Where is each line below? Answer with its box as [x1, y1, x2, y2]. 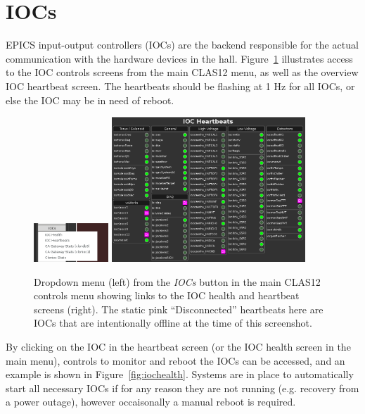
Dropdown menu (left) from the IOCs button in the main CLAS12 [34, 274, 321, 289]
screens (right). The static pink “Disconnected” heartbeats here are [34, 301, 324, 316]
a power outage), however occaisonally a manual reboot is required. [6, 394, 296, 409]
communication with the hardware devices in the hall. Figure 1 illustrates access [6, 51, 353, 65]
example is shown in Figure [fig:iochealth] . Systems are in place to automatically [6, 367, 354, 382]
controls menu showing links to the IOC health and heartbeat [34, 288, 300, 303]
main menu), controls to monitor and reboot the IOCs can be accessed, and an [6, 353, 345, 368]
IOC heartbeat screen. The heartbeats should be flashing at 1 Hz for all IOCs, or [6, 78, 355, 93]
